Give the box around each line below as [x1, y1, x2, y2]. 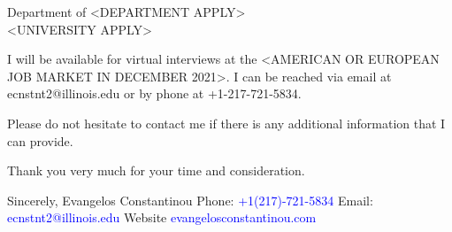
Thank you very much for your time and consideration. [7, 161, 305, 180]
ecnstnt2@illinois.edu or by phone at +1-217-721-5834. [7, 84, 302, 103]
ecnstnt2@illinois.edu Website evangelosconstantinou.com [7, 208, 317, 227]
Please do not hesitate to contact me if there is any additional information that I [7, 113, 446, 132]
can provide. [7, 131, 73, 150]
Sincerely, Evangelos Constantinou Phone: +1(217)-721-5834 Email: [7, 190, 373, 209]
